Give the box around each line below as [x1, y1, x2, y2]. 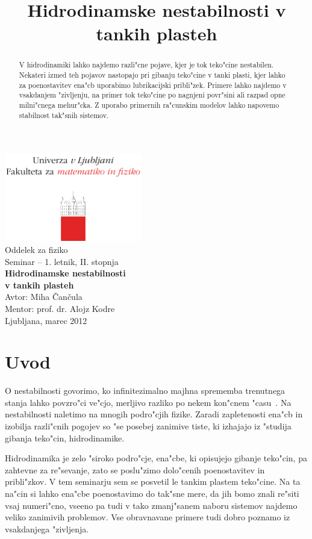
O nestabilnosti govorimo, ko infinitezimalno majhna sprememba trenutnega [5, 384, 285, 397]
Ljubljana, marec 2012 [5, 314, 87, 326]
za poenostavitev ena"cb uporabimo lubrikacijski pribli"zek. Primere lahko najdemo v [19, 79, 287, 90]
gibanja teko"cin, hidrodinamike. [5, 431, 125, 444]
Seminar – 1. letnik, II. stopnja [5, 255, 119, 267]
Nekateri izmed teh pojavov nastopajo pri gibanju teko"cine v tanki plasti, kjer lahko [19, 70, 285, 80]
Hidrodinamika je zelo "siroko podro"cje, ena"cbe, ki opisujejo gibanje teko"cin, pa [5, 452, 307, 464]
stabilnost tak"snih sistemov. [19, 110, 109, 120]
